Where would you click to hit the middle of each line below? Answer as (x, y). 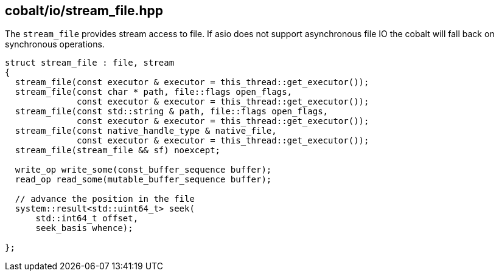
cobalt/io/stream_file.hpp (84, 11)
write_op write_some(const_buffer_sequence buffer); (143, 170)
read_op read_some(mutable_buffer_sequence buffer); (143, 180)
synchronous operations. (55, 44)
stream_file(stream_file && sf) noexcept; (118, 150)
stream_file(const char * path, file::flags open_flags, (154, 92)
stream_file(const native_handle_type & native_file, (146, 131)
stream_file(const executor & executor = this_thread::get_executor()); (192, 82)
